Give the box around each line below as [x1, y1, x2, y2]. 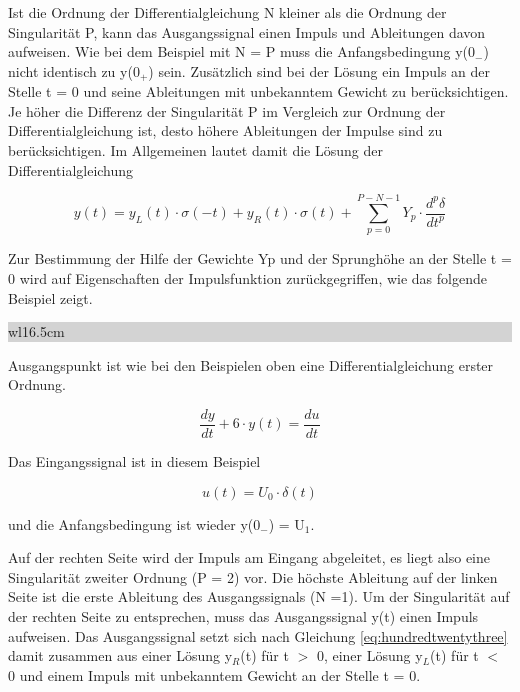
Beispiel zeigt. [8, 287, 93, 308]
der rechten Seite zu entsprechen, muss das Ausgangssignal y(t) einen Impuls [8, 605, 479, 626]
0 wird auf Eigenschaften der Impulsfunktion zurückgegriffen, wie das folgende [8, 267, 487, 288]
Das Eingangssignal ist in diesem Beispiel [8, 450, 261, 471]
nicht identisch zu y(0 [8, 60, 140, 81]
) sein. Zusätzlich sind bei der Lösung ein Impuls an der [148, 60, 491, 81]
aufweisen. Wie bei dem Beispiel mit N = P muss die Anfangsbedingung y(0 [8, 41, 476, 62]
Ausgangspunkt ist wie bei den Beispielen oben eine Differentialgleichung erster [8, 354, 494, 375]
